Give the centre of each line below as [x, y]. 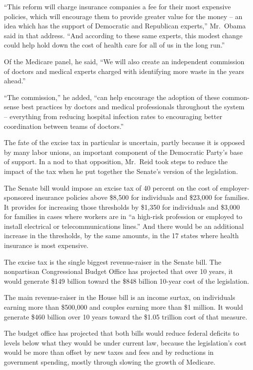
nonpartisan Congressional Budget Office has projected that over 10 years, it [118, 271]
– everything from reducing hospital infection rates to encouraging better [113, 116]
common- [236, 97]
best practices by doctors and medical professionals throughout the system [133, 107]
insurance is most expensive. [46, 245]
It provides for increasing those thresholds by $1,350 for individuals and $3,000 [122, 207]
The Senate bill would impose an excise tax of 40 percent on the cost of [111, 187]
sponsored [19, 197]
